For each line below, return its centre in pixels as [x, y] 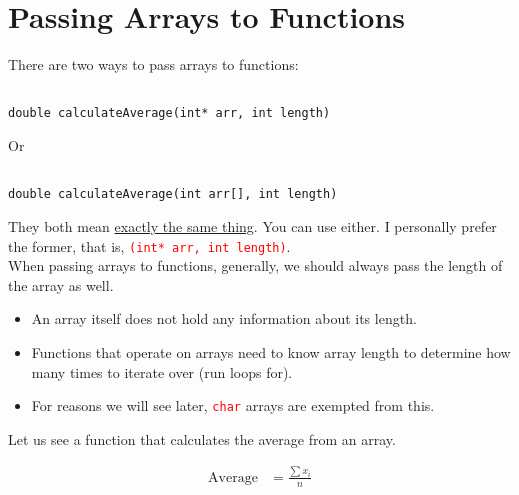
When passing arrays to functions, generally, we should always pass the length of [255, 265]
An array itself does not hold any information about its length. [224, 318]
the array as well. [61, 284]
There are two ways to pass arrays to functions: [153, 64]
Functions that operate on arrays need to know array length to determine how [271, 351]
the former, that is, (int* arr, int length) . [149, 245]
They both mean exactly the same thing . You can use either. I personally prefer [252, 225]
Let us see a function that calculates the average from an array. [202, 438]
